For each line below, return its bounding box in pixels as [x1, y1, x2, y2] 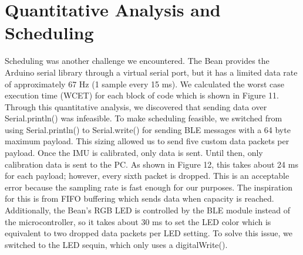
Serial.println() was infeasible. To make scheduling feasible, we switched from [5, 112, 282, 124]
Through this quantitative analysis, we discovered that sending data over [5, 100, 267, 113]
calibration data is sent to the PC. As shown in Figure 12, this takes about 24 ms [5, 158, 298, 170]
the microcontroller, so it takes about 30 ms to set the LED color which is [5, 215, 271, 227]
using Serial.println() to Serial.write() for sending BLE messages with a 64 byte [5, 123, 291, 135]
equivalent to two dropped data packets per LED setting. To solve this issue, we [5, 227, 292, 239]
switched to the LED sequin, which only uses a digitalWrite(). [5, 238, 228, 250]
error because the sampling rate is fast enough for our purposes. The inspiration [5, 181, 293, 193]
